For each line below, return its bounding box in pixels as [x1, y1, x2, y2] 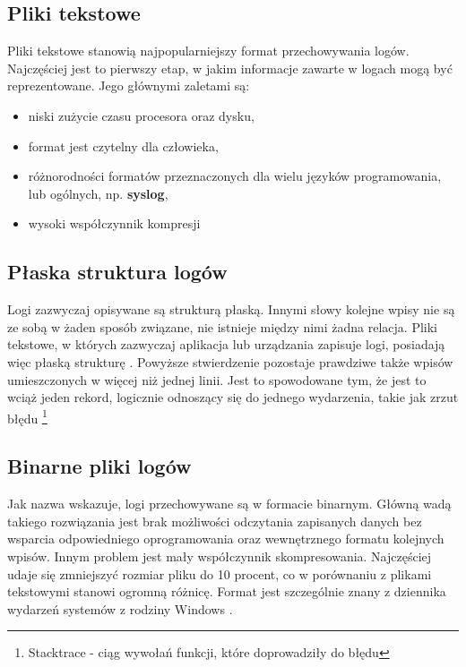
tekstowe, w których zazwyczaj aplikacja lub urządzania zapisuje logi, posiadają [7, 335, 445, 354]
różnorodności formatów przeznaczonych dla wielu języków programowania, [28, 167, 442, 185]
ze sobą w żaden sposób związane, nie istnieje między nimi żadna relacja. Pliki [7, 317, 438, 336]
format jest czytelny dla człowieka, [28, 136, 219, 155]
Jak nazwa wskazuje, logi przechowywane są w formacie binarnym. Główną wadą [7, 494, 452, 513]
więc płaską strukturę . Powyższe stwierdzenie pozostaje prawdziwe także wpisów [7, 352, 453, 371]
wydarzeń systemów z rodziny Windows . [7, 599, 233, 618]
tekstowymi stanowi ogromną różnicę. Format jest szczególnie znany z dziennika [7, 582, 446, 601]
